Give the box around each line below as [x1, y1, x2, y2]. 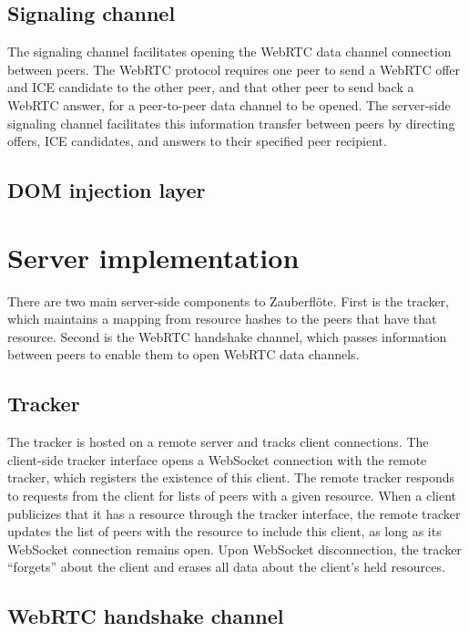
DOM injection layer [7, 176, 206, 204]
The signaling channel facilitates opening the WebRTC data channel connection [7, 42, 452, 61]
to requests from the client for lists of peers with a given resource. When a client [7, 486, 456, 505]
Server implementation [7, 238, 300, 275]
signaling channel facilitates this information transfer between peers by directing [7, 113, 455, 132]
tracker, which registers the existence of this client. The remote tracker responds [7, 468, 455, 487]
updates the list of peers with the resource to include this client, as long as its [7, 522, 442, 541]
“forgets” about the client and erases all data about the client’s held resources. [7, 557, 445, 576]
